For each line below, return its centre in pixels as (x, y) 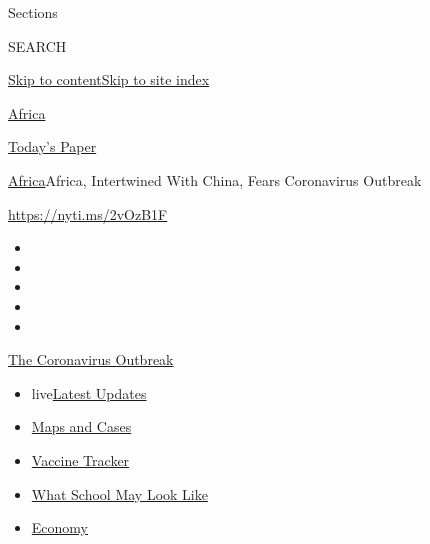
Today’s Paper (52, 146)
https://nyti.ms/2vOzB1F (88, 213)
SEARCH (37, 45)
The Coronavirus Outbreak (91, 359)
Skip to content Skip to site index (109, 79)
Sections (33, 12)
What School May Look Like (119, 493)
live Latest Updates (89, 392)
